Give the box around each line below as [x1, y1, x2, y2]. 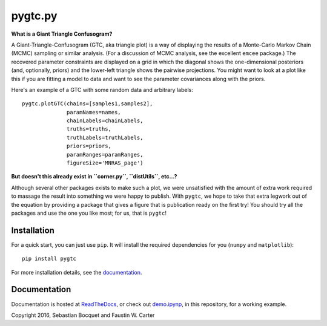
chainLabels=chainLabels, [67, 117, 144, 124]
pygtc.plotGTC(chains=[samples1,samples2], [22, 100, 153, 107]
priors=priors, [67, 143, 112, 149]
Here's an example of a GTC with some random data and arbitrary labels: [11, 86, 193, 93]
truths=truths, [67, 126, 112, 132]
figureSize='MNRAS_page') [67, 160, 144, 166]
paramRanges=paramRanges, [67, 151, 144, 158]
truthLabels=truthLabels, [67, 134, 144, 141]
